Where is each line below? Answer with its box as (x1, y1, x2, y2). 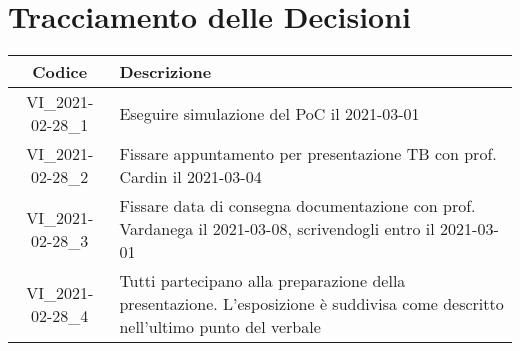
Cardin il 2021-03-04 (119, 165, 262, 189)
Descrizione (119, 60, 212, 84)
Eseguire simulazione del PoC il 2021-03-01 (119, 101, 420, 125)
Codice (32, 60, 88, 84)
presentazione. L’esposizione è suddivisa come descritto (119, 292, 504, 316)
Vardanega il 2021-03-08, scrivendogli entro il (119, 217, 435, 241)
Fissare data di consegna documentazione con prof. (119, 194, 476, 218)
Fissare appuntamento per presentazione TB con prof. (119, 142, 497, 166)
